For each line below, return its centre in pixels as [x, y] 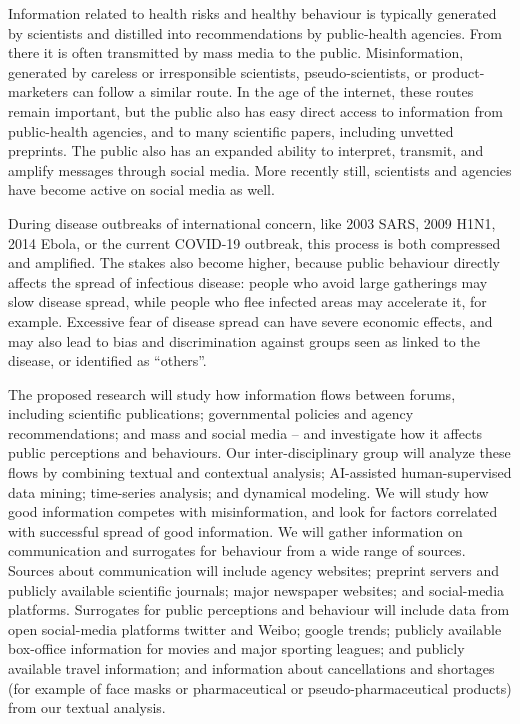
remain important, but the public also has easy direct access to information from [255, 110]
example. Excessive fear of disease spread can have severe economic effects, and [250, 320]
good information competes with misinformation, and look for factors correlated [253, 511]
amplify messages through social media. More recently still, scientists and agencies [260, 169]
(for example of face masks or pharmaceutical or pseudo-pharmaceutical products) [260, 687]
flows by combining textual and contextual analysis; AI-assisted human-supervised [260, 472]
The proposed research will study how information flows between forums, [232, 393]
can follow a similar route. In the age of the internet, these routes [273, 91]
